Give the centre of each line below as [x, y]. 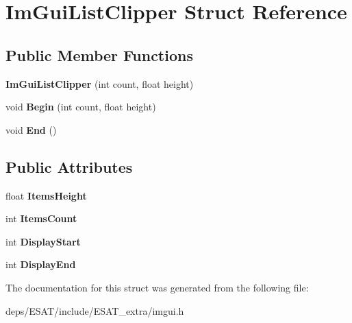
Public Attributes [69, 166]
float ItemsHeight [46, 195]
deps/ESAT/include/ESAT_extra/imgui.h [95, 310]
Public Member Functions [99, 55]
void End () [31, 129]
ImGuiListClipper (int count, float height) [100, 83]
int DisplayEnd [41, 264]
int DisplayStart [43, 241]
